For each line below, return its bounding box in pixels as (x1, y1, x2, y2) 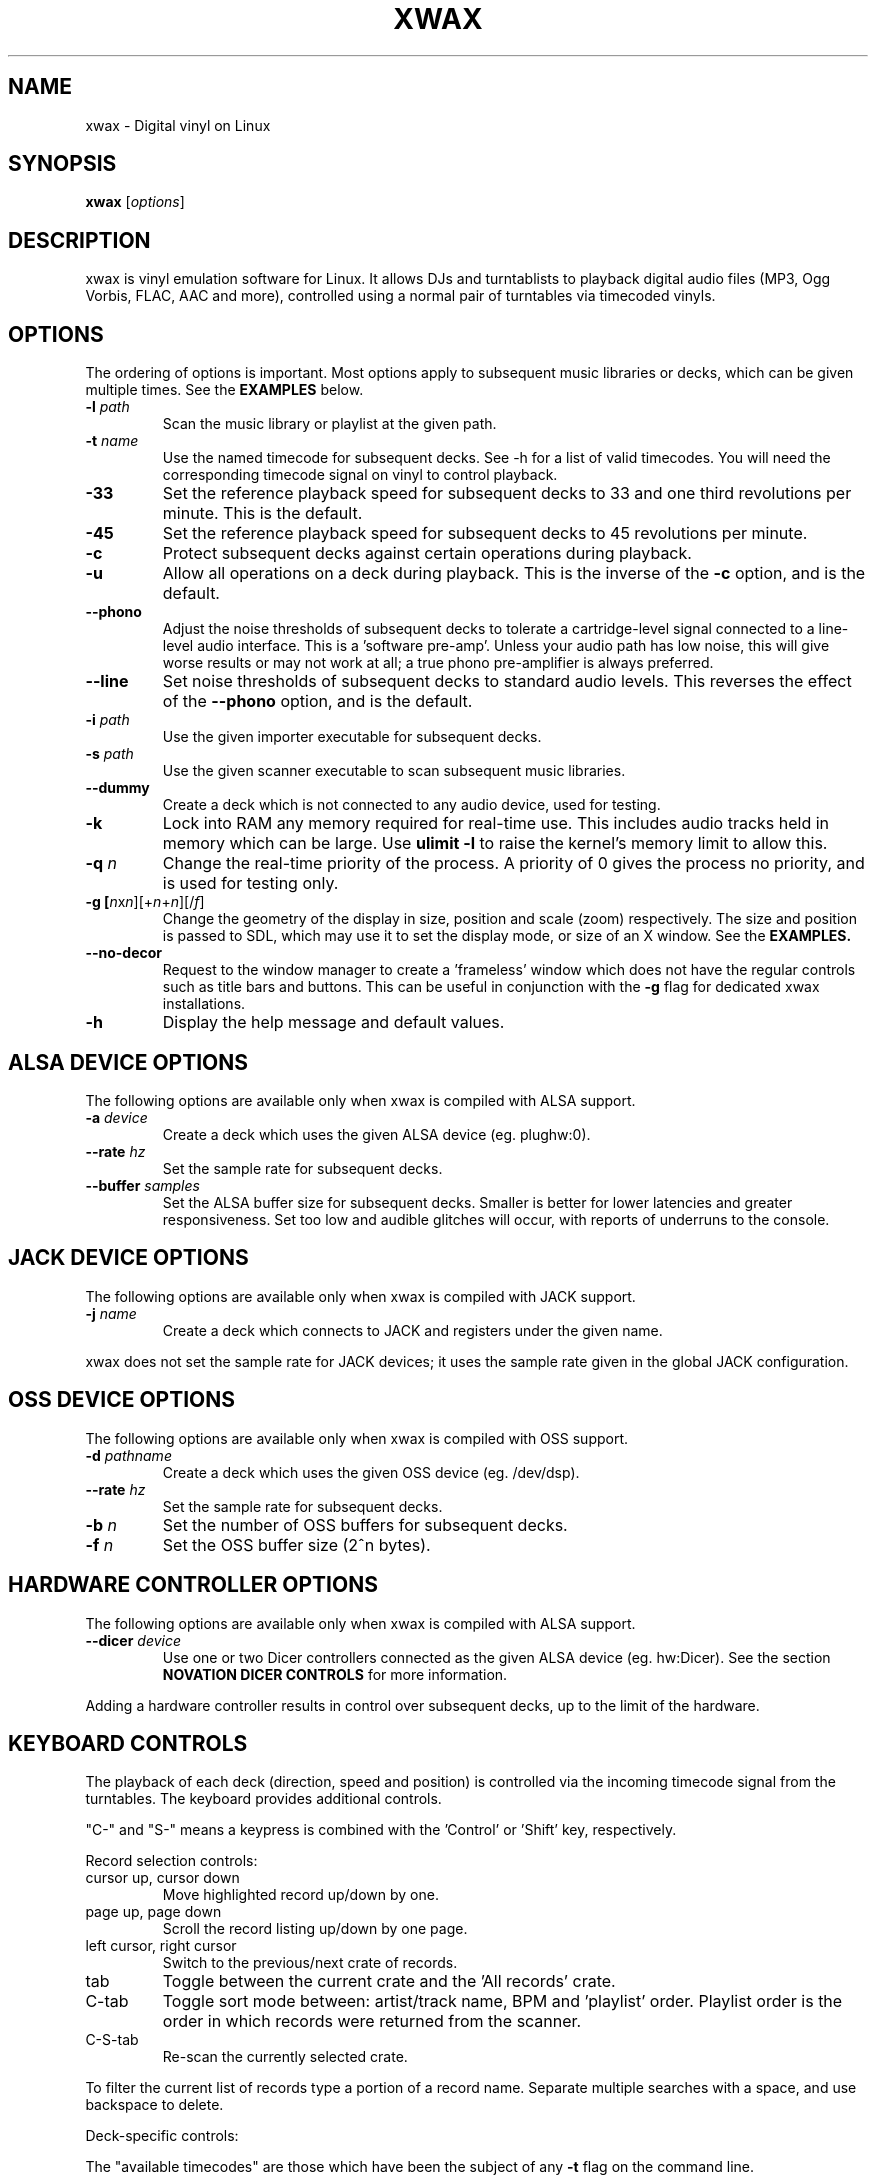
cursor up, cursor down (85, 1869, 240, 1887)
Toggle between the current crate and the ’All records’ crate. (162, 1971, 616, 1992)
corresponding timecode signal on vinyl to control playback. (162, 466, 558, 484)
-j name (85, 1304, 137, 1322)
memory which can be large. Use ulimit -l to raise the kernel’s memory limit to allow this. (162, 833, 828, 854)
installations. (162, 995, 246, 1013)
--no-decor (85, 944, 163, 962)
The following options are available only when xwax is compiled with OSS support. (85, 1429, 629, 1447)
